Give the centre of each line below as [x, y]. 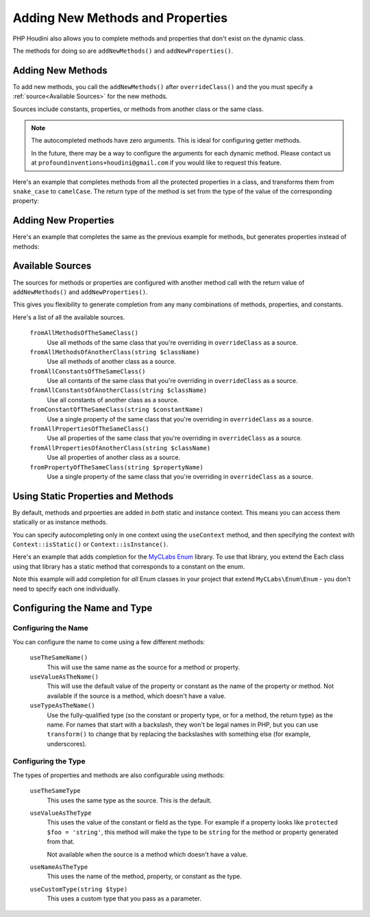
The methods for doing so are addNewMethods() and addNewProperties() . [123, 51]
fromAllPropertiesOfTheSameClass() [90, 429]
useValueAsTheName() [64, 676]
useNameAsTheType [59, 867]
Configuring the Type [49, 761]
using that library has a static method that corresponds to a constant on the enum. [129, 566]
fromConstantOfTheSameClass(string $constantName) [116, 410]
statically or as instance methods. [60, 522]
